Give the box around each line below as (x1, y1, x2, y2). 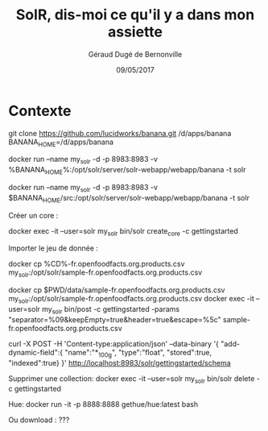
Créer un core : (8, 210, 59, 220)
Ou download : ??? (8, 415, 70, 425)
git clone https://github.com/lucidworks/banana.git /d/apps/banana (8, 128, 232, 138)
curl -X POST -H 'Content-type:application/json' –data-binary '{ (8, 338, 220, 348)
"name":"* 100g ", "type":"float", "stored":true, (64, 347, 212, 359)
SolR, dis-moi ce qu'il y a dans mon (15, 6, 255, 24)
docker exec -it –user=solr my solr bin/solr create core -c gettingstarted (8, 226, 239, 238)
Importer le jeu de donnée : (8, 243, 99, 253)
